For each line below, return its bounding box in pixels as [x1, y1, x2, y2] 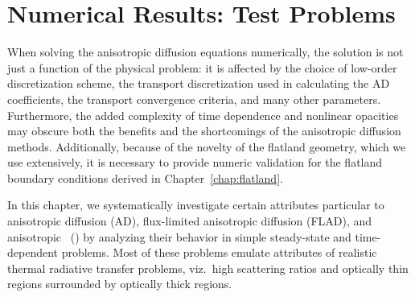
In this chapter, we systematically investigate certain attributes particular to [7, 196, 384, 213]
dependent [7, 244, 59, 261]
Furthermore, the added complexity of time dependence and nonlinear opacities [7, 106, 399, 123]
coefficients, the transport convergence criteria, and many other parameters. [7, 90, 381, 107]
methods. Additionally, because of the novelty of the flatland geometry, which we [7, 138, 406, 155]
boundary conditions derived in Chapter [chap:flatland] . [7, 169, 283, 186]
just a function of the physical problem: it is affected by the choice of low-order [7, 59, 397, 76]
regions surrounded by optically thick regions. [7, 275, 232, 292]
